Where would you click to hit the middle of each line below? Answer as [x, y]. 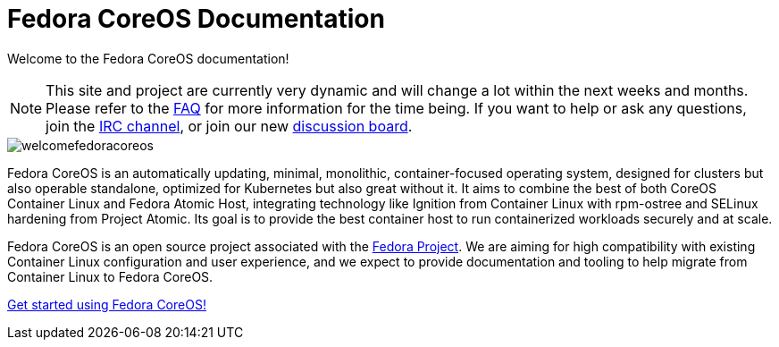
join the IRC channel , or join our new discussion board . [229, 126]
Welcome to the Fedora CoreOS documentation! [148, 58]
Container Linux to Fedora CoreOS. [110, 276]
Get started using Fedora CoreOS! [107, 304]
